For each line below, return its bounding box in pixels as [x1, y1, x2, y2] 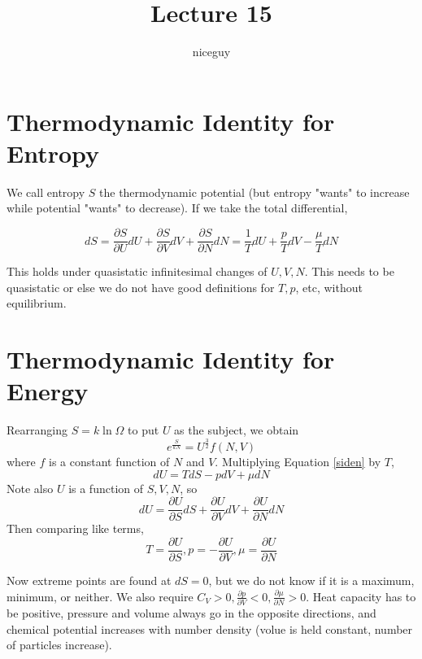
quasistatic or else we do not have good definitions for [7, 278, 275, 295]
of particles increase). [7, 636, 112, 653]
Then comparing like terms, [7, 520, 144, 537]
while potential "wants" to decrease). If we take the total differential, [7, 199, 348, 216]
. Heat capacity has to [306, 587, 416, 604]
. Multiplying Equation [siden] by [215, 453, 381, 470]
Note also [7, 479, 54, 496]
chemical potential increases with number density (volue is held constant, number [7, 620, 413, 637]
